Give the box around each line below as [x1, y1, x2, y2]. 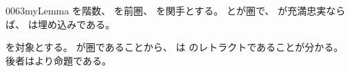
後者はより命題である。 [6, 53, 112, 67]
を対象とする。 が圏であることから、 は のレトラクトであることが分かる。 [6, 40, 344, 54]
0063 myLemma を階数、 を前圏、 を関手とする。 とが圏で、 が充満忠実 [6, 3, 327, 17]
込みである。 [57, 16, 115, 31]
